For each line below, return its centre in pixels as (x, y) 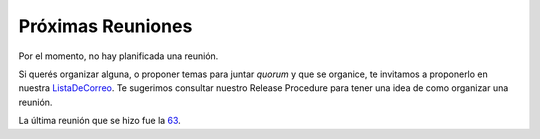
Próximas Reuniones (105, 26)
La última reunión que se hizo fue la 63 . (100, 121)
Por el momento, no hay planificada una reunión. (118, 56)
